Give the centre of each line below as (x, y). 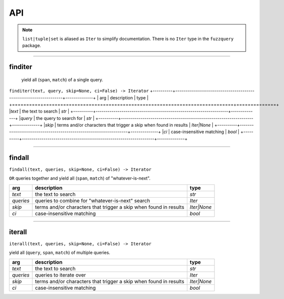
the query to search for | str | (65, 118)
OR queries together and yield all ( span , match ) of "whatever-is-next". (80, 178)
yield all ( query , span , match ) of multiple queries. (60, 253)
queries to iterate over (60, 275)
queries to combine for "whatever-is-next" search (93, 201)
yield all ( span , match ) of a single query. (62, 80)
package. (32, 46)
